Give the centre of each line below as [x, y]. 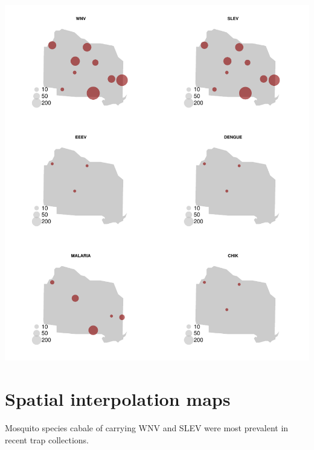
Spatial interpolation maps [118, 399]
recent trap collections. [47, 439]
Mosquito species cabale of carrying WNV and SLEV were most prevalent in [147, 428]
